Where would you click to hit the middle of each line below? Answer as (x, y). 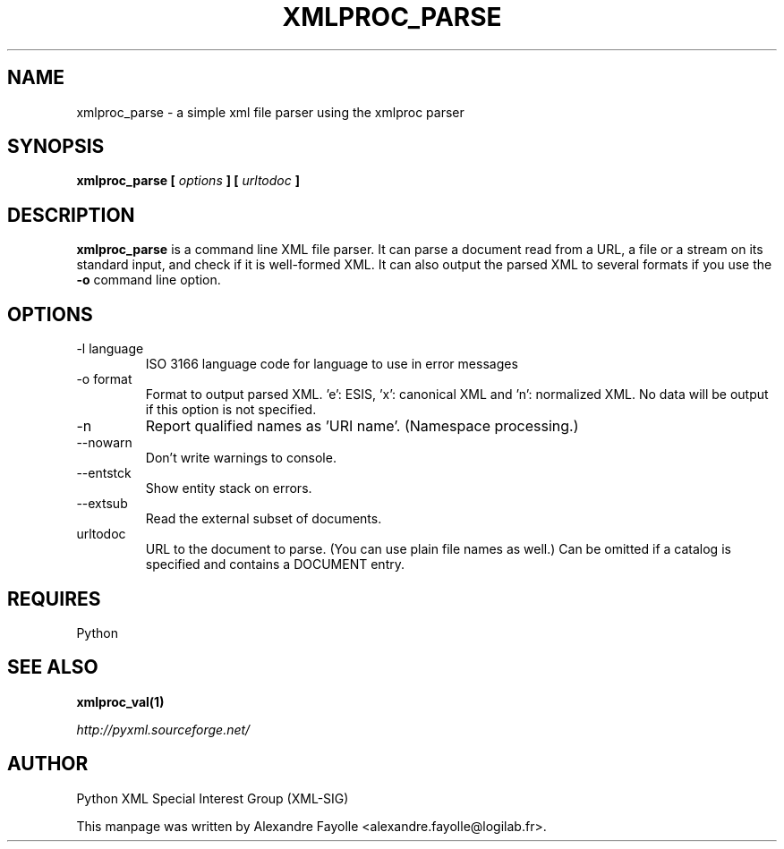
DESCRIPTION (71, 215)
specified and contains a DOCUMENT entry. (275, 565)
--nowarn (104, 443)
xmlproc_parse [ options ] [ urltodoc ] (188, 181)
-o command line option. (149, 280)
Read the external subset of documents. (264, 519)
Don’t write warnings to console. (241, 458)
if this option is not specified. (231, 410)
